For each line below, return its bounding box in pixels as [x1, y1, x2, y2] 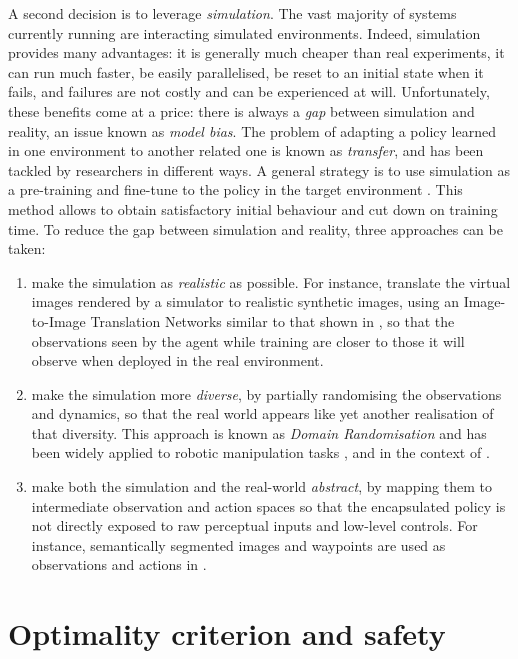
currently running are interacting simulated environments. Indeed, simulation [8, 22, 481, 43]
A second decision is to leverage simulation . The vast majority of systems [8, 3, 457, 23]
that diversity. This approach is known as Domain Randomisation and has [31, 422, 487, 443]
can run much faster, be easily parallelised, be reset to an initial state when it [8, 61, 484, 82]
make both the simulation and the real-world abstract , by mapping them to [31, 476, 492, 497]
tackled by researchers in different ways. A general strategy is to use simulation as [8, 159, 511, 180]
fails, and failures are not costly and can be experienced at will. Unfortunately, [8, 81, 490, 102]
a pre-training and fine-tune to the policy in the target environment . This [8, 179, 463, 200]
